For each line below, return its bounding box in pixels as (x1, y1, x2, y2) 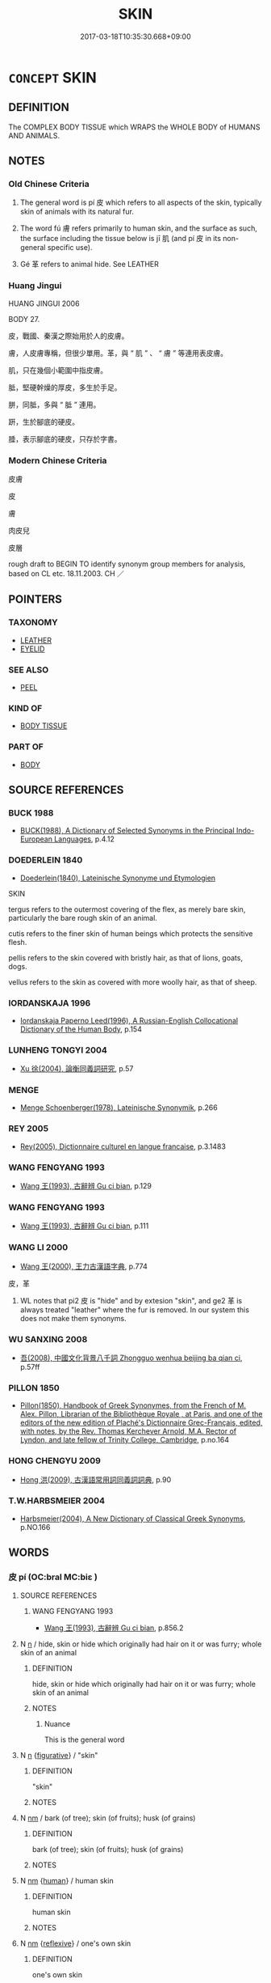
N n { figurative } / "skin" (19, 1750, 98, 1760)
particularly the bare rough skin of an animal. (8, 913, 157, 922)
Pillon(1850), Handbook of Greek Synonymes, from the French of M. (19, 1400, 247, 1410)
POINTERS (8, 592, 63, 607)
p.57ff (19, 1362, 40, 1371)
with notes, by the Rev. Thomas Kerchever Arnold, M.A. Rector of (19, 1426, 237, 1436)
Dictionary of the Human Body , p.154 (19, 1024, 143, 1034)
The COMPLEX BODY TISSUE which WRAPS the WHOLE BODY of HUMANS (8, 122, 261, 132)
